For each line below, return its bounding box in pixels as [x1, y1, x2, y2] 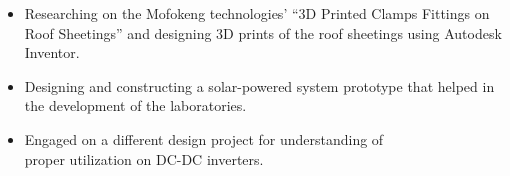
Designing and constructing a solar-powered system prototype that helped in [24, 75, 495, 96]
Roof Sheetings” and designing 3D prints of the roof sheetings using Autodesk [24, 22, 502, 43]
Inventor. [24, 42, 80, 63]
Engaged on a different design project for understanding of [24, 128, 384, 149]
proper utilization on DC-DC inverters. [24, 148, 264, 169]
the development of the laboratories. [24, 95, 247, 116]
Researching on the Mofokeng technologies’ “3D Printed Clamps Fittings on [24, 3, 490, 23]
